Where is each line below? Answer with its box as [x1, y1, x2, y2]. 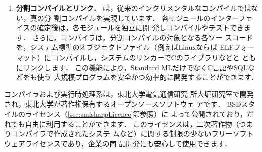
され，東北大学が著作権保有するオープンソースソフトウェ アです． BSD [4, 98, 241, 109]
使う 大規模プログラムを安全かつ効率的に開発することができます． [37, 72, 258, 82]
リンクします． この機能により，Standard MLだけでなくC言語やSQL [23, 62, 248, 72]
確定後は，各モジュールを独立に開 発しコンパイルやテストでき [37, 22, 244, 33]
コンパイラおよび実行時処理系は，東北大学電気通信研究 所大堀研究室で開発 [4, 88, 254, 99]
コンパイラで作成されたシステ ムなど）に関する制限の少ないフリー [11, 128, 233, 139]
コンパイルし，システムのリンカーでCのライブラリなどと [51, 52, 240, 62]
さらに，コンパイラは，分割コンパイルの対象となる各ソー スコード [32, 32, 253, 42]
